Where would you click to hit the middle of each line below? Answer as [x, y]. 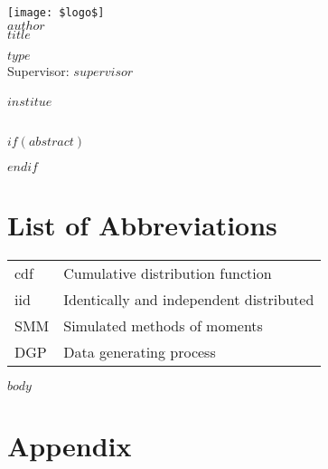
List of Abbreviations [142, 224]
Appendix [70, 445]
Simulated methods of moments [163, 325]
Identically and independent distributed [189, 299]
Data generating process [140, 351]
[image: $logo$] [56, 13]
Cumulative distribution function [168, 273]
